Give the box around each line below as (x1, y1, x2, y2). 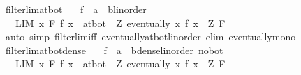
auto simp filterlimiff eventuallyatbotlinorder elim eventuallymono (5, 29, 296, 44)
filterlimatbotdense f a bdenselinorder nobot (5, 42, 223, 57)
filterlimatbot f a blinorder (5, 2, 147, 16)
